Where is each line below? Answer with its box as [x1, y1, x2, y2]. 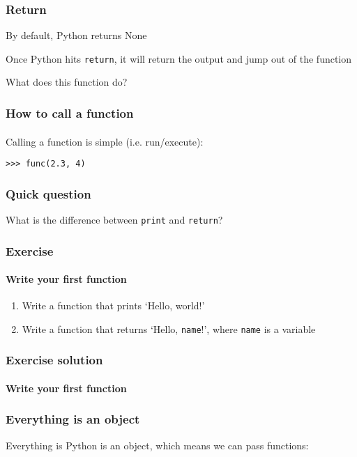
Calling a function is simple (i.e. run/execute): [6, 134, 204, 148]
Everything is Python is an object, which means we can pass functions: [6, 437, 309, 452]
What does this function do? [6, 75, 128, 89]
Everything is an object [6, 410, 140, 428]
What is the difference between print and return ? [6, 212, 223, 226]
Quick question [6, 185, 91, 202]
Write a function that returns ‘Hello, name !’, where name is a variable [22, 321, 316, 336]
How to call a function [6, 104, 134, 121]
